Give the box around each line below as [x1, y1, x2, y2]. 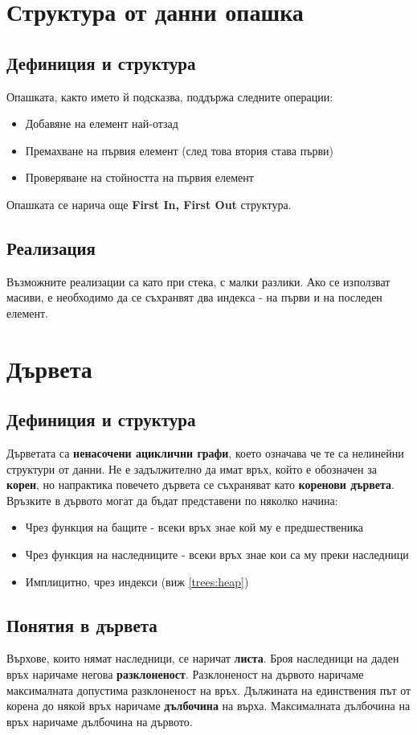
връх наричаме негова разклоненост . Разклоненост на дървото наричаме [6, 666, 364, 683]
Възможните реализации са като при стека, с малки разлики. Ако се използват [6, 273, 390, 289]
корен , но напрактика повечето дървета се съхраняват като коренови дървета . [6, 476, 395, 493]
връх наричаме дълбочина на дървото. [6, 712, 193, 729]
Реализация [6, 235, 96, 260]
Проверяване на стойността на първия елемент [25, 169, 254, 186]
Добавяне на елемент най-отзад [25, 115, 178, 132]
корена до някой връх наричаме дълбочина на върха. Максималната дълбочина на [6, 697, 411, 714]
